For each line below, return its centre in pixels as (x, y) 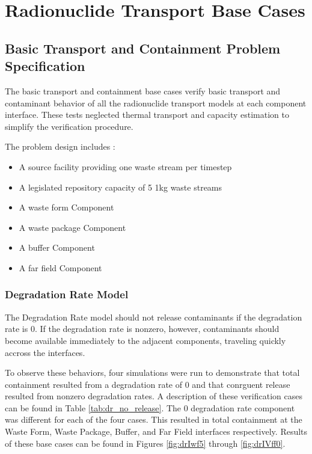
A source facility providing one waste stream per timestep (125, 166)
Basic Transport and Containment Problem (143, 48)
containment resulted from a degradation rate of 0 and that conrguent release (148, 384)
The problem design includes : (60, 146)
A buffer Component (57, 247)
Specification (45, 66)
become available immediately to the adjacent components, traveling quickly (145, 340)
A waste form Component (66, 207)
